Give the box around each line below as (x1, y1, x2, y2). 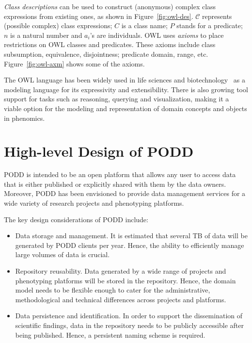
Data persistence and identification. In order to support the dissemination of (15, 310, 243, 321)
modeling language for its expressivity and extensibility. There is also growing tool (4, 84, 248, 94)
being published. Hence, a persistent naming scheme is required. (15, 329, 205, 340)
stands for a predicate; (176, 20, 243, 31)
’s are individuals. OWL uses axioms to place (90, 30, 224, 40)
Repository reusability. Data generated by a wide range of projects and (15, 266, 226, 276)
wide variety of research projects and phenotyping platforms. (4, 198, 184, 208)
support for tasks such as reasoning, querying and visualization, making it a (4, 94, 229, 104)
